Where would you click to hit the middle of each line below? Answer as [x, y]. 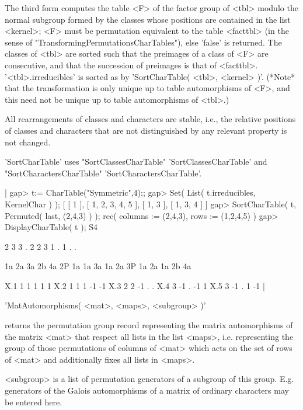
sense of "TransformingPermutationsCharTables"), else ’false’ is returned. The [143, 42]
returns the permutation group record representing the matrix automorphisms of [149, 325]
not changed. [28, 142]
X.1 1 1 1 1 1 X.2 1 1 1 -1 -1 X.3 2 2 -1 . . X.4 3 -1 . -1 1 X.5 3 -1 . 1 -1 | [135, 285]
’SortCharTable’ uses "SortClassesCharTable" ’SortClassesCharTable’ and [136, 161]
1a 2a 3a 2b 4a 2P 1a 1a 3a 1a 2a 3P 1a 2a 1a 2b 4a [98, 266]
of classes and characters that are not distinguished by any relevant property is [146, 130]
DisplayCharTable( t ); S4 [51, 227]
